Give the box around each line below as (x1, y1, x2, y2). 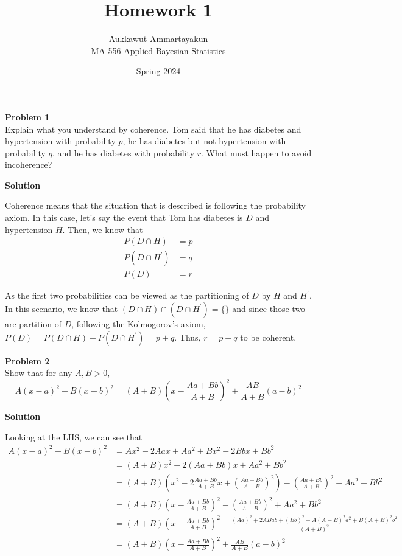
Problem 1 (5, 110, 50, 123)
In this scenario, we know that (5, 302, 118, 314)
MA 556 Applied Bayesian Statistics (91, 44, 226, 57)
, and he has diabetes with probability (52, 146, 195, 159)
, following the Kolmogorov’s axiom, (71, 317, 206, 330)
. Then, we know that (62, 223, 143, 235)
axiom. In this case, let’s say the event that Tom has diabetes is (5, 211, 243, 224)
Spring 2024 (136, 64, 181, 77)
